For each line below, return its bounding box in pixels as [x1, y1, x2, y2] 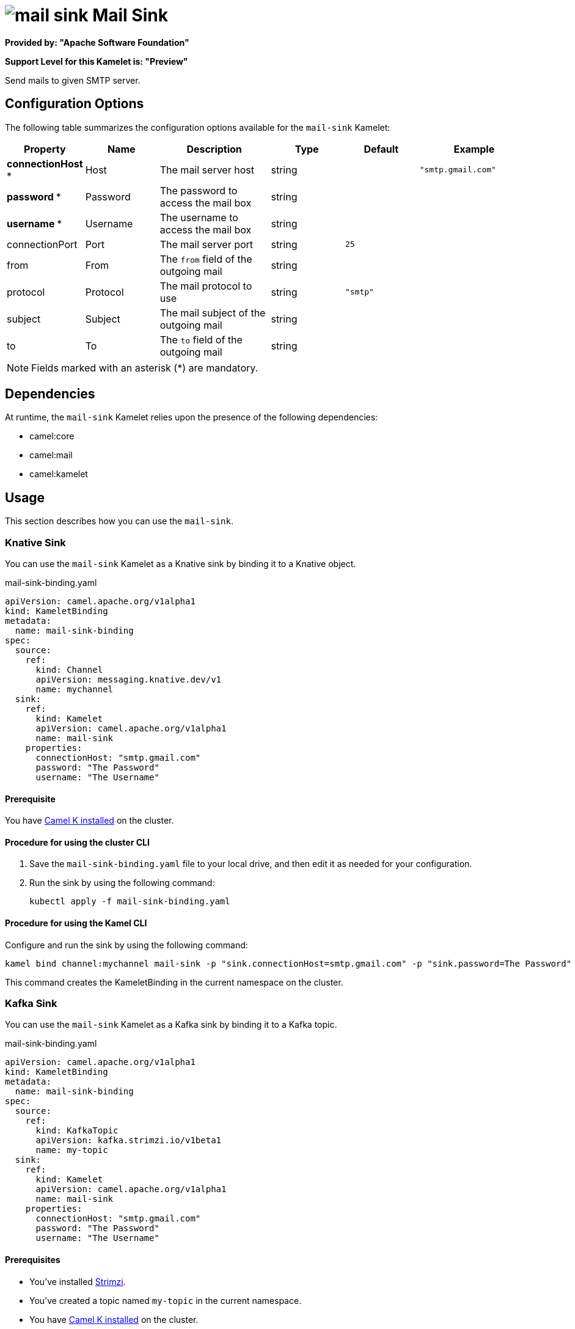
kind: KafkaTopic [35, 1126, 119, 1136]
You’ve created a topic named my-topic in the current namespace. [29, 1295, 302, 1306]
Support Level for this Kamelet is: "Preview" [5, 56, 188, 67]
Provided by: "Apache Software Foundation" [5, 37, 189, 48]
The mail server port [159, 238, 254, 251]
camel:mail [29, 450, 73, 461]
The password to [159, 184, 238, 197]
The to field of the [159, 333, 243, 346]
